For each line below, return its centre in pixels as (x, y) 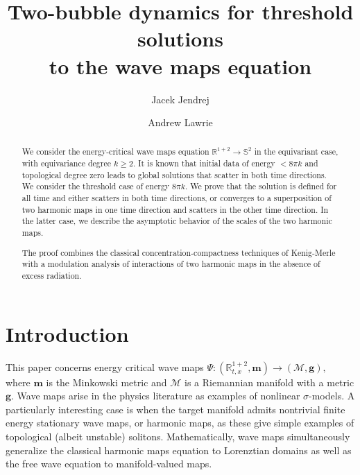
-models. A (332, 396)
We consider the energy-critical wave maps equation (115, 152)
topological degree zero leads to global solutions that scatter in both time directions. (174, 174)
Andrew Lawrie (180, 122)
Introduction (67, 333)
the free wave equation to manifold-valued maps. (109, 464)
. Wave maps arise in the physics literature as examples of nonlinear (156, 396)
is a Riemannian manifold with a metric (269, 382)
